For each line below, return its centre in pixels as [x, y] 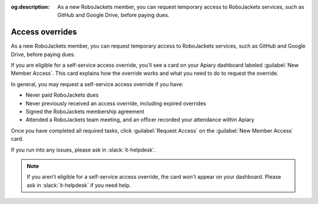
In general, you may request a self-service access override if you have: [97, 84]
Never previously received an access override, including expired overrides [116, 103]
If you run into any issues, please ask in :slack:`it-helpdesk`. [83, 150]
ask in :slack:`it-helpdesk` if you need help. [79, 185]
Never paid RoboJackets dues [62, 95]
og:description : [30, 7]
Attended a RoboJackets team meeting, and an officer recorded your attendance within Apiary [140, 120]
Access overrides [44, 32]
